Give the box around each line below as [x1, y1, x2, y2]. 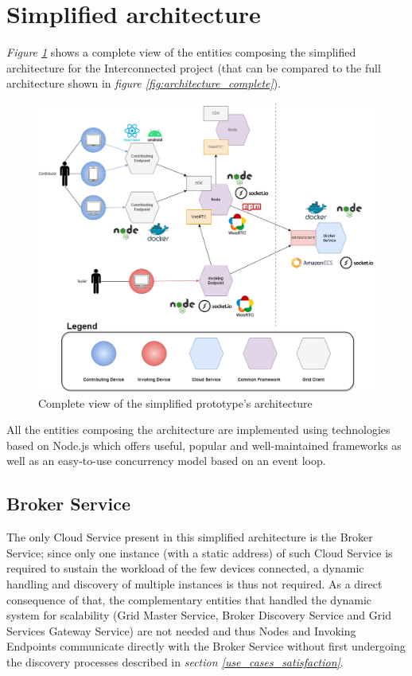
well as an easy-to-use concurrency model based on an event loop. [6, 452, 326, 469]
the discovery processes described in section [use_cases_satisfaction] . [6, 653, 344, 670]
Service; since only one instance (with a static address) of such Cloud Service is [6, 544, 393, 561]
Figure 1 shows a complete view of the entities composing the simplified [6, 44, 356, 61]
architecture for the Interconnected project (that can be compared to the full [6, 59, 381, 76]
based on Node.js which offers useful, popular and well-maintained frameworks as [6, 436, 402, 453]
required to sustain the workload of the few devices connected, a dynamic [6, 560, 364, 576]
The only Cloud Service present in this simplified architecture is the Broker [6, 529, 373, 545]
